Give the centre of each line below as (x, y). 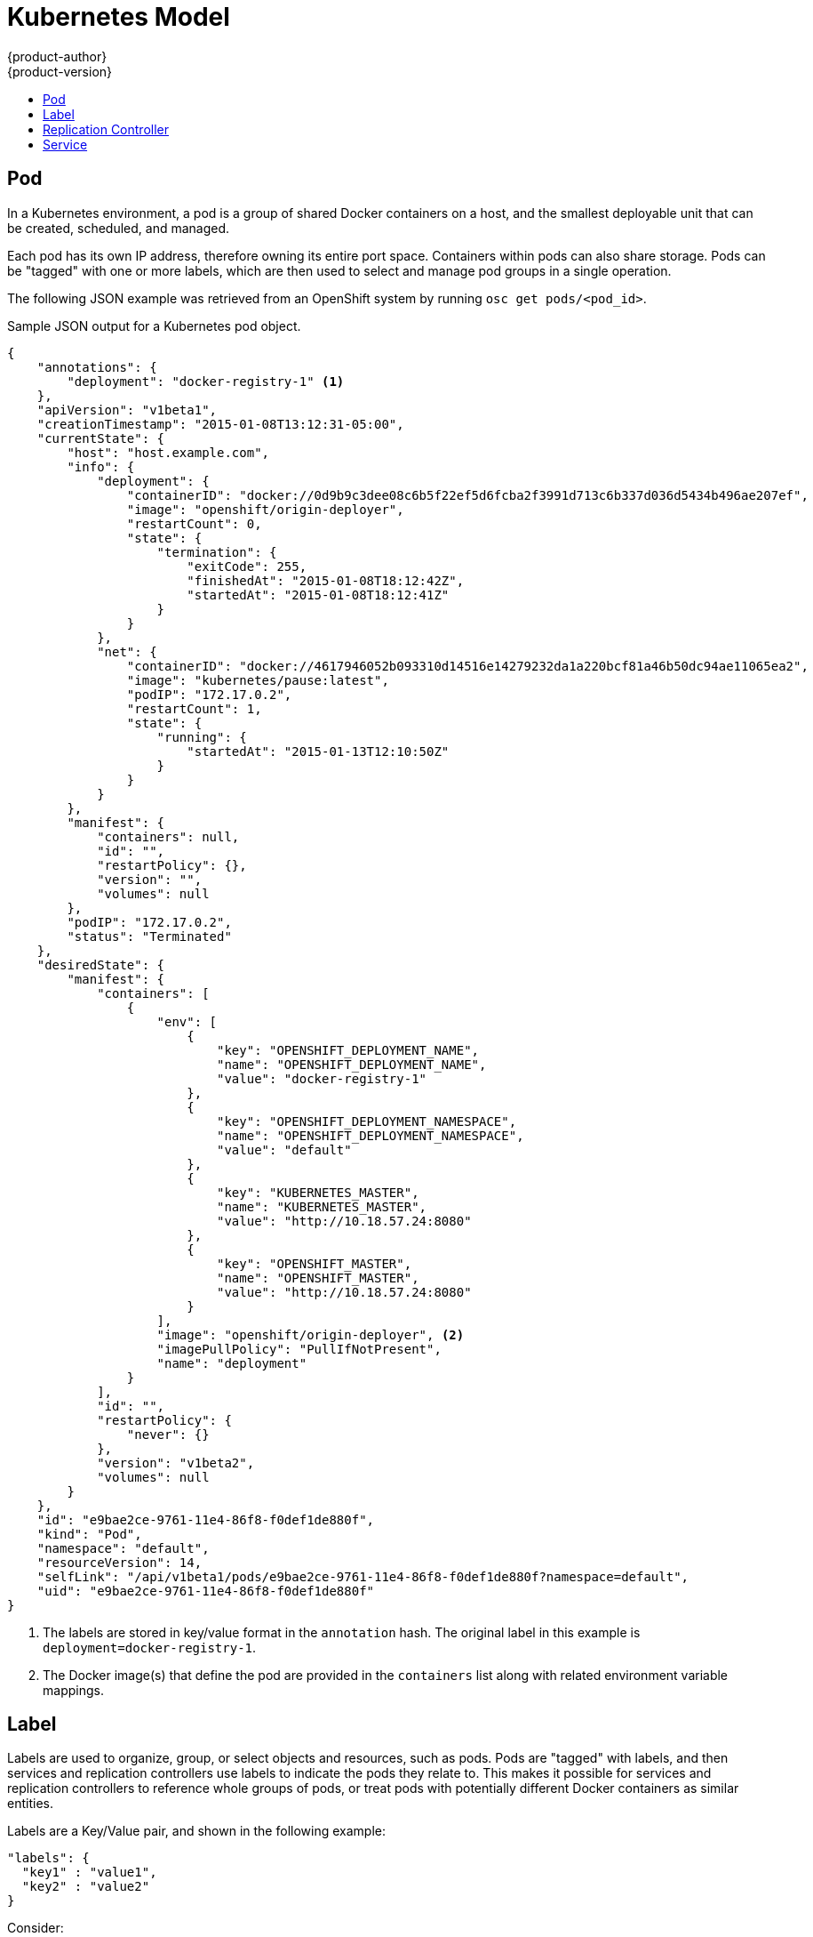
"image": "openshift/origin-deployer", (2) (311, 1334)
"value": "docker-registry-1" (322, 1078)
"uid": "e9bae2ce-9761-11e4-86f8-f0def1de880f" (206, 1591)
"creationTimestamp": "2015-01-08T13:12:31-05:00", (220, 424)
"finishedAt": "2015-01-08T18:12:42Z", (326, 580)
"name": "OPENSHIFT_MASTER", (318, 1278)
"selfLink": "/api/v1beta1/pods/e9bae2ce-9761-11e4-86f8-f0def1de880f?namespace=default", (363, 1576)
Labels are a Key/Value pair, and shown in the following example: (196, 1831)
